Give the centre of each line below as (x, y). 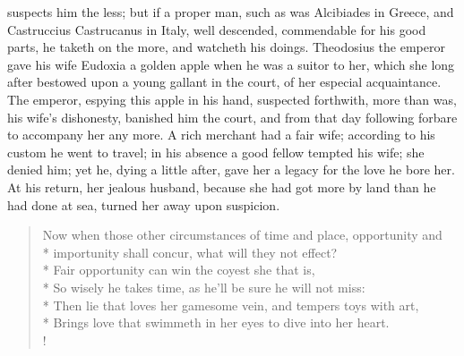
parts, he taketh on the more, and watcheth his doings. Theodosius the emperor (226, 47)
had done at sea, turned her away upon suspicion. (144, 204)
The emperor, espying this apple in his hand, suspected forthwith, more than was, (232, 99)
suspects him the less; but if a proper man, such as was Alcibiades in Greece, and (231, 12)
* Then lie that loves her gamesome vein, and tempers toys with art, (231, 305)
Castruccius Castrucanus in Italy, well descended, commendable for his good (217, 29)
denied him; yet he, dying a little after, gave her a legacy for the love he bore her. (231, 170)
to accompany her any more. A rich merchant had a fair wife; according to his (221, 135)
